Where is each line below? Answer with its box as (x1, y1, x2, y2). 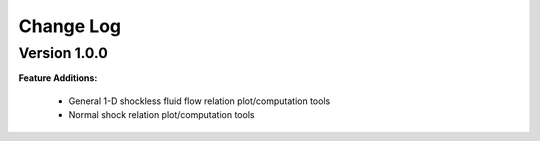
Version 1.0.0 (18, 44, 109, 62)
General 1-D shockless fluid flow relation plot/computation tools (68, 95, 331, 107)
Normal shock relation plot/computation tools (68, 109, 255, 121)
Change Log (18, 15, 122, 37)
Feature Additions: (18, 72, 98, 84)
